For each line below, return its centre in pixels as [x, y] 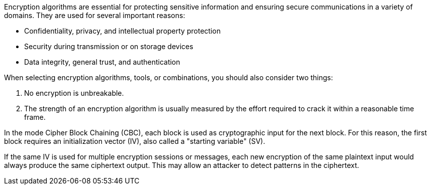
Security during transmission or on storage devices [109, 46]
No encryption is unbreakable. [74, 93]
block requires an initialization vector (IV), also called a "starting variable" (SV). [135, 141]
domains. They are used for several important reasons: [95, 15]
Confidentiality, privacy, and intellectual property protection [123, 31]
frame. [35, 117]
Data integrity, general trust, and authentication [102, 62]
